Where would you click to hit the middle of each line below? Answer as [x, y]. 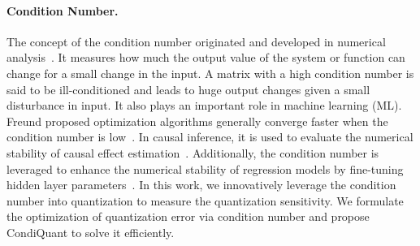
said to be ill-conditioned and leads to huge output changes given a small [188, 89]
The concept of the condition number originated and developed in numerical [196, 41]
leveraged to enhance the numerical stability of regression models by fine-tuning [205, 168]
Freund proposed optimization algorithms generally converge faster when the [197, 121]
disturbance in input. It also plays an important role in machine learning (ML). [204, 105]
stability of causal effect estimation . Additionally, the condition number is [193, 152]
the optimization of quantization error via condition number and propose [188, 216]
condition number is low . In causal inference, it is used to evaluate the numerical [210, 137]
